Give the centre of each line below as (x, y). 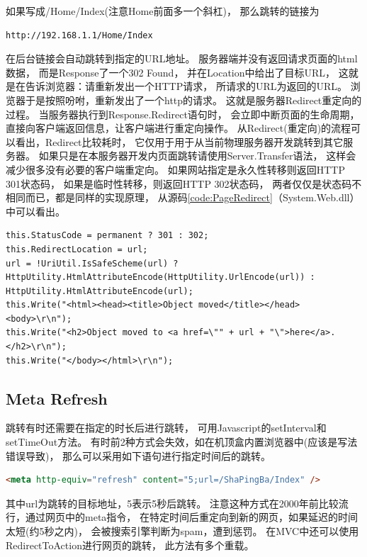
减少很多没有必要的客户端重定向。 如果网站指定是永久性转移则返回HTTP (175, 169)
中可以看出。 (35, 211)
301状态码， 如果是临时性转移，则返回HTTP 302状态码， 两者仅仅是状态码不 (184, 183)
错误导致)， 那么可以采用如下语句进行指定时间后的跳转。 (139, 455)
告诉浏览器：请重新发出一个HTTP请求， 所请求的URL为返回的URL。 (186, 86)
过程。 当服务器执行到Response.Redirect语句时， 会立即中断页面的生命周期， (183, 114)
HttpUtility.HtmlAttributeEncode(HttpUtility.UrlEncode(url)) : (160, 277)
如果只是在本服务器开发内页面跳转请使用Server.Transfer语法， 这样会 (197, 156)
